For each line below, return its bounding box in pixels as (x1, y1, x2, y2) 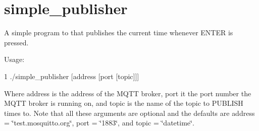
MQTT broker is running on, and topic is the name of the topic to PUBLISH (4, 98, 243, 108)
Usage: (4, 54, 25, 64)
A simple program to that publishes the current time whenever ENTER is (4, 27, 233, 38)
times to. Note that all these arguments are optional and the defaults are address (4, 107, 255, 118)
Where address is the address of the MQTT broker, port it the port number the (4, 88, 251, 98)
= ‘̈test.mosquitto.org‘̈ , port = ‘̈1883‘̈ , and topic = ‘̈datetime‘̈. (4, 117, 194, 128)
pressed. (4, 37, 29, 47)
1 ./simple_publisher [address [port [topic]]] (4, 71, 139, 81)
